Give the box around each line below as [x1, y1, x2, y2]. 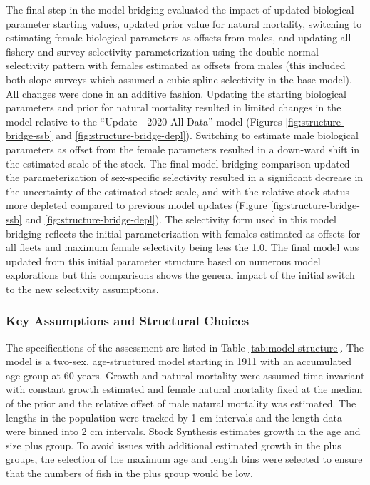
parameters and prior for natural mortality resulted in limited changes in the [6, 100, 341, 115]
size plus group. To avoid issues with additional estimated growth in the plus [6, 437, 341, 452]
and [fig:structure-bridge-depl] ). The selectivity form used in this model [25, 211, 336, 226]
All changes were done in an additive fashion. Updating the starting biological [6, 86, 346, 101]
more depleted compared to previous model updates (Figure [6, 198, 267, 213]
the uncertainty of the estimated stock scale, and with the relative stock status [6, 183, 349, 198]
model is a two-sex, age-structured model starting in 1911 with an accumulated [6, 354, 351, 369]
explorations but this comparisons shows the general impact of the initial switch [6, 267, 355, 282]
